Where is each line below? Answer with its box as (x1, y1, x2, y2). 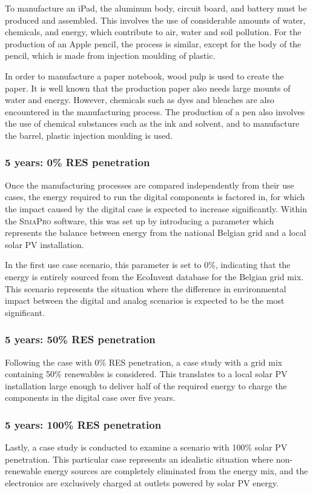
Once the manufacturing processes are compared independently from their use (5, 178, 294, 191)
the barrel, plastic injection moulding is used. (5, 129, 173, 141)
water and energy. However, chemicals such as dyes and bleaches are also (5, 93, 275, 106)
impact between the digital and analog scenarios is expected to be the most (5, 294, 285, 307)
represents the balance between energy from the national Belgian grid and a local (5, 226, 306, 239)
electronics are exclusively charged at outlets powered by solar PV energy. (5, 476, 279, 489)
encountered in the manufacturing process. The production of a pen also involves (5, 105, 305, 118)
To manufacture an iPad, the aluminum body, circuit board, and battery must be (5, 2, 307, 14)
